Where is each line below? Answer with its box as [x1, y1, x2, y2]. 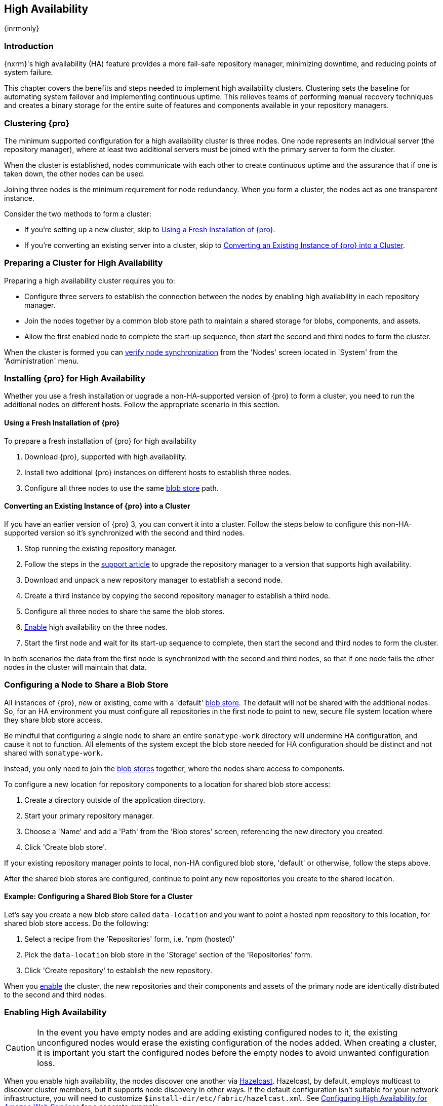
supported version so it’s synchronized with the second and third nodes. [4, 528, 245, 537]
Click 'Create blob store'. [24, 842, 106, 851]
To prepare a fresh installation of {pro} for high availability [4, 436, 196, 445]
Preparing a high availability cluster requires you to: [4, 276, 175, 285]
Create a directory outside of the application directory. [24, 795, 206, 804]
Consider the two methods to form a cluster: [4, 209, 151, 218]
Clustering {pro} [4, 118, 70, 128]
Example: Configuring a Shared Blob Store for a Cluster [4, 892, 193, 901]
